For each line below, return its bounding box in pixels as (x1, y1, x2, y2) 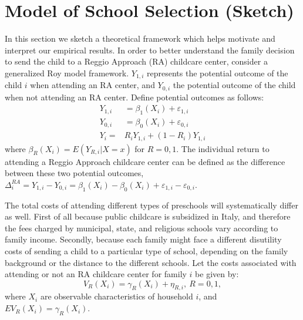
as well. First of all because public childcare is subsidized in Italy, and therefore (5, 210, 291, 223)
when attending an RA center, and (30, 79, 155, 91)
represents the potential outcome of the (147, 66, 288, 79)
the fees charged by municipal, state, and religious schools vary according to (5, 221, 278, 234)
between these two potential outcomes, (5, 167, 144, 179)
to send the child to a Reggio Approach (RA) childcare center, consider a (5, 55, 268, 68)
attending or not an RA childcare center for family (5, 268, 187, 280)
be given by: (195, 268, 239, 280)
